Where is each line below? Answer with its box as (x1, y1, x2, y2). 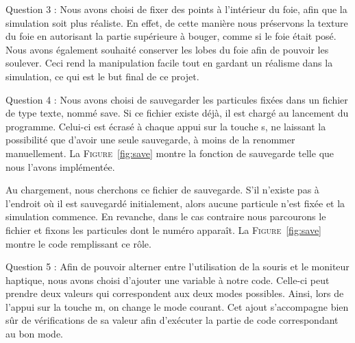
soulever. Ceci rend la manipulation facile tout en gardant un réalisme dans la (5, 56, 333, 70)
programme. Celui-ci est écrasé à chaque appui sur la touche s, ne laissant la (5, 119, 326, 133)
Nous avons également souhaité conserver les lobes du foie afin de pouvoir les (5, 42, 329, 56)
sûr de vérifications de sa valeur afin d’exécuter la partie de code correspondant (5, 313, 339, 327)
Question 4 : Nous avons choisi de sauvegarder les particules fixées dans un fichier (5, 92, 348, 106)
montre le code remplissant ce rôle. (5, 236, 151, 250)
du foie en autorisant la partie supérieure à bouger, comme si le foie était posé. (5, 29, 336, 43)
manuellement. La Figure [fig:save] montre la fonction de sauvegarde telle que (5, 145, 334, 160)
